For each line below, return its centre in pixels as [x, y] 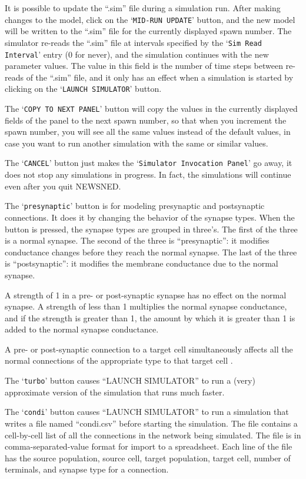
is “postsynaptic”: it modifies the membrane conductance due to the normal [142, 263]
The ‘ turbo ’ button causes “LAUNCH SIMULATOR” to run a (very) [130, 380]
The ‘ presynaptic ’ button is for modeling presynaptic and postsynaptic [135, 206]
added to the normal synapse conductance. [82, 329]
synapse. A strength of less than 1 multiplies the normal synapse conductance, [146, 306]
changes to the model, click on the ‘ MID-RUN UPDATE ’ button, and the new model [150, 19]
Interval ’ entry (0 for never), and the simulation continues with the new [137, 54]
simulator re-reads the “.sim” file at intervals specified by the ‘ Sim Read [133, 42]
